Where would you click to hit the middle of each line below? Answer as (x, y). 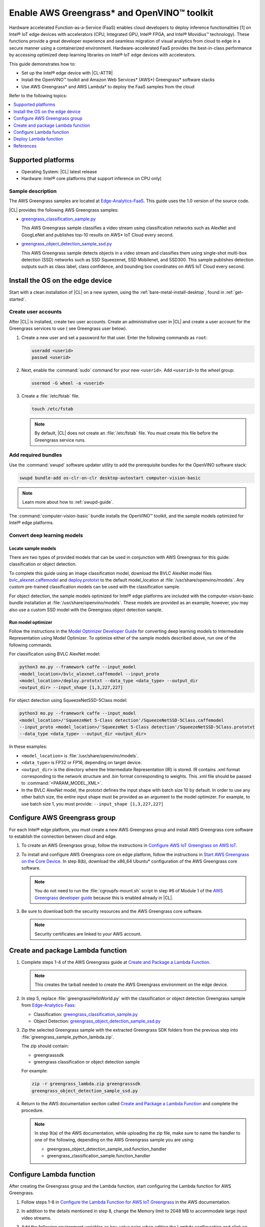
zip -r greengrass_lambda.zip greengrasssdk (86, 1084)
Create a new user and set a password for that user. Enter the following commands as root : (115, 337)
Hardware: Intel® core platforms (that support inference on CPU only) (92, 179)
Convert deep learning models (46, 535)
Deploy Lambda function (38, 139)
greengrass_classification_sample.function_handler (99, 1156)
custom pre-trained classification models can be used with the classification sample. (95, 587)
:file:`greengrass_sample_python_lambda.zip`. (68, 1037)
